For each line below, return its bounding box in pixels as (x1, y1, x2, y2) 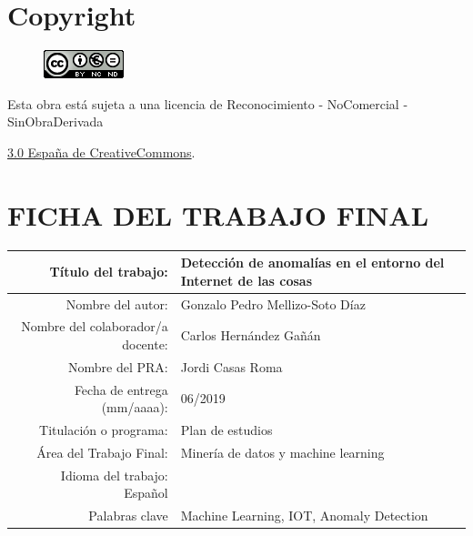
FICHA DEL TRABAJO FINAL (7, 196, 429, 233)
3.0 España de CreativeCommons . (7, 142, 196, 161)
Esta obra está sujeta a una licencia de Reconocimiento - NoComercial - (7, 94, 408, 113)
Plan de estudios (180, 420, 273, 440)
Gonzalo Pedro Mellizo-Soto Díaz (180, 294, 366, 313)
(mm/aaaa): (101, 398, 168, 417)
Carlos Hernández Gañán (180, 326, 321, 345)
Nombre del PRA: (68, 357, 168, 376)
